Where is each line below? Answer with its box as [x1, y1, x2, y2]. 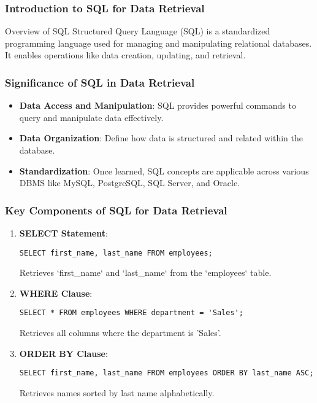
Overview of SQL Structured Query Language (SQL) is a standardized [5, 25, 270, 37]
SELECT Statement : [19, 227, 108, 239]
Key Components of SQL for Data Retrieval [5, 202, 227, 217]
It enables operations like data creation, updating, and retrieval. [5, 49, 246, 61]
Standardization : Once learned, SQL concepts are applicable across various [19, 164, 309, 177]
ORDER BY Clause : [19, 346, 108, 359]
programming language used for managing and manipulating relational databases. [5, 36, 312, 49]
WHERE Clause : [19, 286, 93, 299]
